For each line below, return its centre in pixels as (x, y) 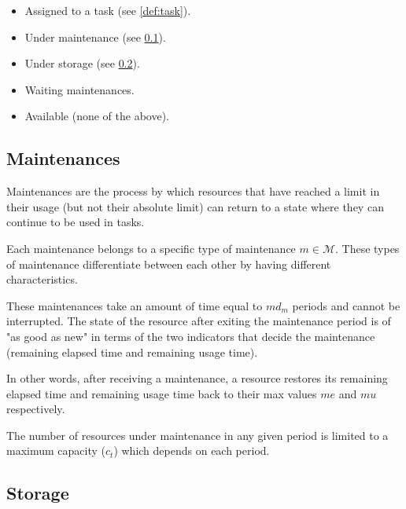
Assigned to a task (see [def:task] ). (108, 10)
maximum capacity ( (56, 450)
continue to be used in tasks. (76, 222)
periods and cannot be (346, 305)
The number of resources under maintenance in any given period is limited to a (197, 435)
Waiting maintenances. (79, 89)
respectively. (36, 409)
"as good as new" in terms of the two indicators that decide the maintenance (191, 336)
